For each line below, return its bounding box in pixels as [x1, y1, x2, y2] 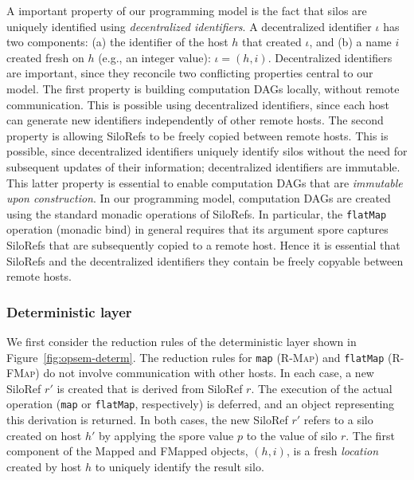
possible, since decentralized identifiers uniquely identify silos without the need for [6, 143, 408, 159]
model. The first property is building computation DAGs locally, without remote [6, 80, 400, 96]
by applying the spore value [98, 427, 234, 443]
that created [242, 33, 302, 50]
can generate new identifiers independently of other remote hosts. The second [6, 112, 384, 128]
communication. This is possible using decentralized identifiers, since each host [6, 96, 389, 112]
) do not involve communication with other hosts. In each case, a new [35, 364, 374, 381]
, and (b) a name [309, 33, 392, 50]
